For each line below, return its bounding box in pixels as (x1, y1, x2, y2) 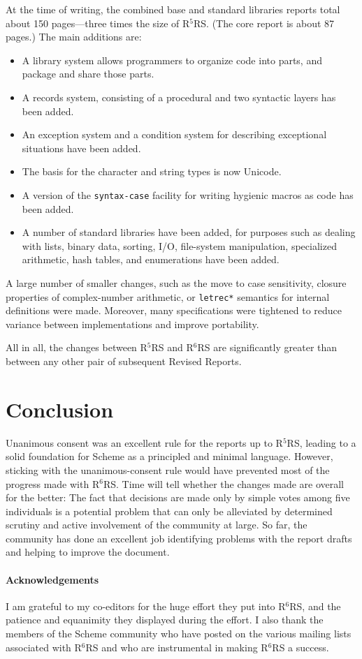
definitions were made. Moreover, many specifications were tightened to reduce (6, 303, 342, 318)
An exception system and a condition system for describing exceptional (22, 127, 327, 142)
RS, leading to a (287, 435, 356, 450)
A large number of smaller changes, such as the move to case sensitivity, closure (6, 275, 347, 290)
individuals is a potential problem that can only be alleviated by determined (6, 503, 333, 518)
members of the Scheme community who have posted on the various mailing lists (6, 626, 352, 641)
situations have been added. (22, 140, 141, 155)
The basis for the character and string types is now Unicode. (22, 164, 282, 179)
